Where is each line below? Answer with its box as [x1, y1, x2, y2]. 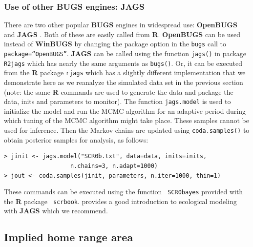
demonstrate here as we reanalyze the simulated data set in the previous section [4, 77, 243, 87]
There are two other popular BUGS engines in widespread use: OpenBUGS [4, 20, 237, 30]
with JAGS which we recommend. [4, 206, 108, 216]
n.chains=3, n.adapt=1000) [70, 162, 158, 169]
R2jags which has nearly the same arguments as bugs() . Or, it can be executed [4, 58, 243, 68]
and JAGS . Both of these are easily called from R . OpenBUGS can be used [4, 29, 240, 39]
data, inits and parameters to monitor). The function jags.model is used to [4, 96, 231, 106]
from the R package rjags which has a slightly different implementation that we [4, 67, 246, 78]
